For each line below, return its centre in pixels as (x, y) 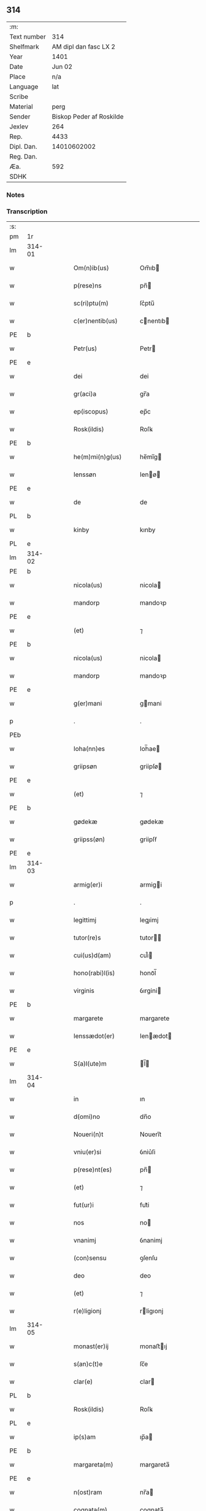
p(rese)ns (88, 286)
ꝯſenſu (149, 1258)
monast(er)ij (91, 1346)
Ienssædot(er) (94, 1036)
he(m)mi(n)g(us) (97, 457)
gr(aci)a (85, 394)
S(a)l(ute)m (90, 1064)
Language (24, 87)
